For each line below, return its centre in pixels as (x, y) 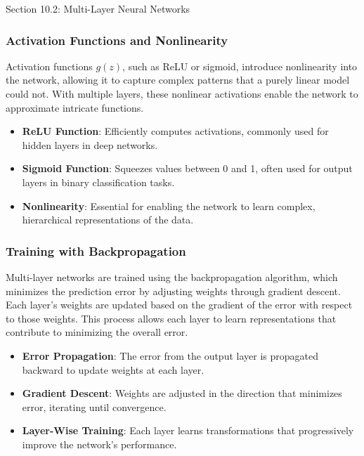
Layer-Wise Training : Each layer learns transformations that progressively (188, 430)
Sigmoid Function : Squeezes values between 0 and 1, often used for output (187, 168)
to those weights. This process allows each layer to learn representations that (171, 318)
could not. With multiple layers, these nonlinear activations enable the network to (182, 93)
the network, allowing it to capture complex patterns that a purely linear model (178, 80)
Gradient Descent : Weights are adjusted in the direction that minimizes (182, 393)
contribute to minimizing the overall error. (97, 332)
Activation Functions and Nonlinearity (117, 40)
